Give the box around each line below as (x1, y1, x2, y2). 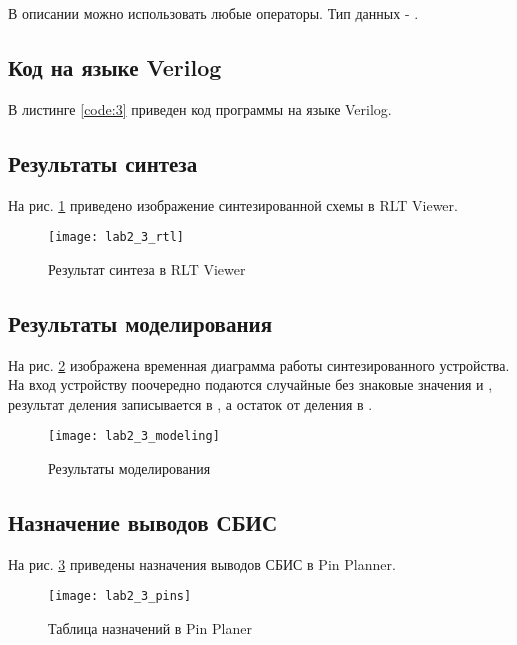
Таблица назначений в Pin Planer (48, 618, 252, 639)
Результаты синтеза (8, 147, 198, 178)
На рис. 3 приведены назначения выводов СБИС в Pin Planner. (8, 553, 396, 574)
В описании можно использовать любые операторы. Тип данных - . (8, 3, 419, 23)
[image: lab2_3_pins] (48, 589, 192, 604)
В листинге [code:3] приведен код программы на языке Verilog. (8, 98, 392, 119)
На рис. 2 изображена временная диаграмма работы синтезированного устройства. (8, 354, 510, 375)
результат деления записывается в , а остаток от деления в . (8, 393, 373, 414)
